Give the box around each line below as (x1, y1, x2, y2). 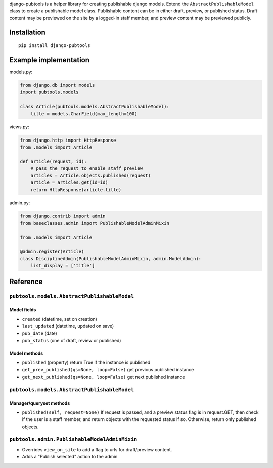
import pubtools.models (20, 89, 79, 96)
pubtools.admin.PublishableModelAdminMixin (9, 436, 138, 443)
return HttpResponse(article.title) (30, 187, 121, 193)
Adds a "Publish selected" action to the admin (22, 454, 118, 460)
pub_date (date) (22, 330, 58, 336)
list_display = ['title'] (30, 263, 95, 269)
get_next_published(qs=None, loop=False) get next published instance (22, 373, 186, 380)
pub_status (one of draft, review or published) (22, 337, 121, 343)
